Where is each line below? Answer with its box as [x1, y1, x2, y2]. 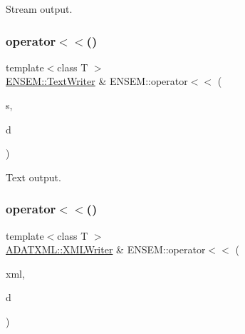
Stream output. [6, 1, 73, 16]
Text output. [6, 169, 61, 184]
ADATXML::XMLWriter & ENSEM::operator [6, 242, 206, 257]
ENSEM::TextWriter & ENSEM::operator [6, 74, 188, 88]
